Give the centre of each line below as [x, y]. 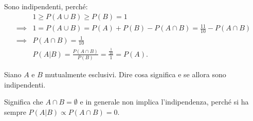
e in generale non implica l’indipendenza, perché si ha [164, 102]
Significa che [24, 102]
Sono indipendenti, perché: [46, 6]
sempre [15, 112]
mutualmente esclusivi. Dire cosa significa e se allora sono [135, 74]
